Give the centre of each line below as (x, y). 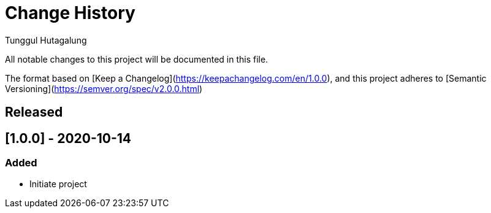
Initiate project (58, 184)
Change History (70, 13)
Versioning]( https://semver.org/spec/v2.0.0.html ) (104, 88)
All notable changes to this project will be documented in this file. (137, 59)
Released (34, 112)
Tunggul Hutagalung (46, 40)
